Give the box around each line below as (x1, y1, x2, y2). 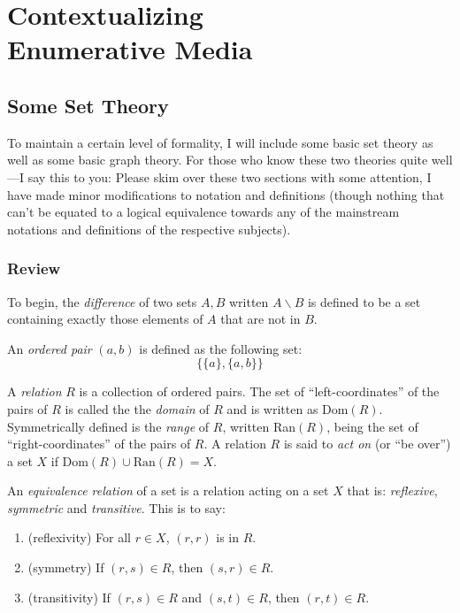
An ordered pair (7, 339, 92, 357)
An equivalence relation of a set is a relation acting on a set (7, 481, 329, 500)
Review (7, 257, 61, 280)
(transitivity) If (27, 587, 111, 606)
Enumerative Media (7, 31, 253, 67)
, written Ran (222, 417, 296, 435)
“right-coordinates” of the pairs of (7, 434, 191, 453)
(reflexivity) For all (27, 528, 131, 547)
